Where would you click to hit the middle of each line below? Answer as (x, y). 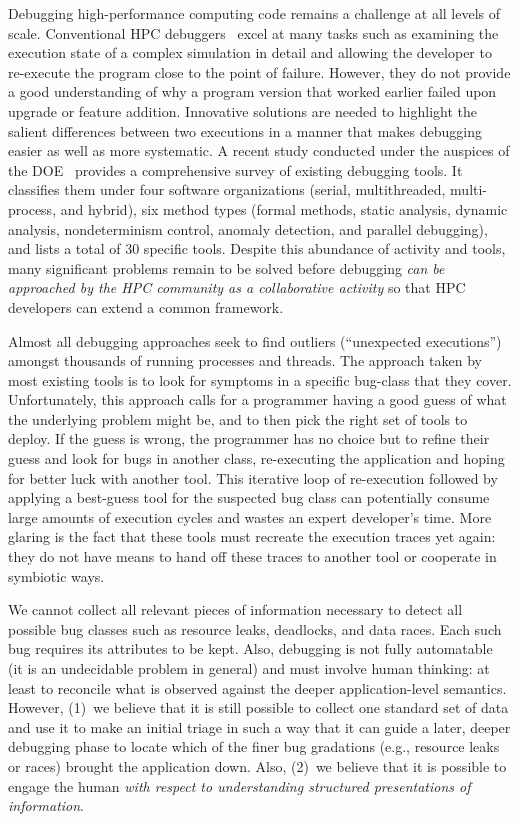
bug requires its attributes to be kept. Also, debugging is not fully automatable (250, 648)
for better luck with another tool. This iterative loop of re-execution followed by (253, 477)
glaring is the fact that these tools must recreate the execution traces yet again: (252, 536)
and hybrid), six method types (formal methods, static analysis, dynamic (284, 208)
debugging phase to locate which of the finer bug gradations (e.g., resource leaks (254, 746)
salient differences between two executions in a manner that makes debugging (245, 130)
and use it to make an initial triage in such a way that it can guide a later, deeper (259, 726)
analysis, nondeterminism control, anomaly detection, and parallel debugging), (248, 228)
